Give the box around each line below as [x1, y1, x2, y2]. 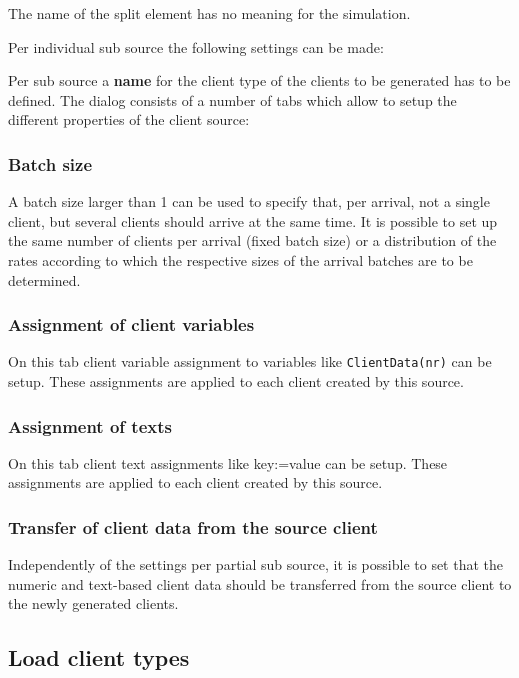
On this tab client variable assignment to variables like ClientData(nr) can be [8, 351, 492, 372]
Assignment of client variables [8, 312, 255, 337]
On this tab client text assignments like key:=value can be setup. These [8, 452, 448, 473]
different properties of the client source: [8, 109, 250, 130]
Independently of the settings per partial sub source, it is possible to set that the [8, 554, 504, 575]
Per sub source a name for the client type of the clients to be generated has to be [8, 70, 511, 91]
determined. [8, 269, 81, 290]
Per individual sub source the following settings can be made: [8, 36, 384, 57]
